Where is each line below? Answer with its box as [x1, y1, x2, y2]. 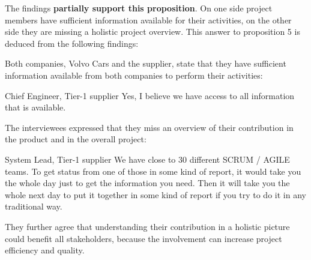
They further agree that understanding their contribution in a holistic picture [5, 220, 290, 232]
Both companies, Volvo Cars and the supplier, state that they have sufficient [5, 57, 286, 70]
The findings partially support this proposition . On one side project [5, 2, 273, 14]
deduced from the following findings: [5, 37, 139, 49]
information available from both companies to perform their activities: [5, 68, 263, 81]
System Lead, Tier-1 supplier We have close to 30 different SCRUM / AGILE [5, 153, 290, 165]
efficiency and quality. [5, 244, 85, 256]
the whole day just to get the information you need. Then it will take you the [5, 177, 290, 189]
